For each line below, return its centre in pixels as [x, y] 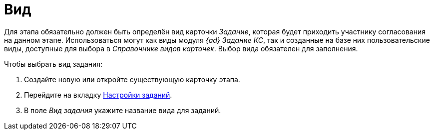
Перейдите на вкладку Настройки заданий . [98, 95]
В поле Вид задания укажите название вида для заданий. [123, 110]
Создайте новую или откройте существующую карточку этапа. [132, 79]
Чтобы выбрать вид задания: [53, 64]
